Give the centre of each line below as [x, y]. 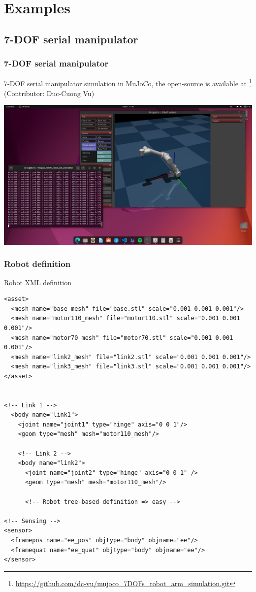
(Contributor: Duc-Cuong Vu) [49, 93]
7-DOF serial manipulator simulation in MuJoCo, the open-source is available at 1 [128, 83]
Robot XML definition [38, 282]
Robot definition [37, 264]
